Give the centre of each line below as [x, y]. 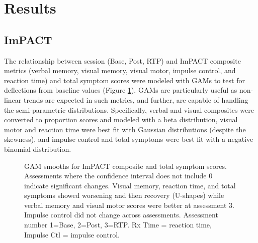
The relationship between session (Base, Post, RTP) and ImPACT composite [122, 60]
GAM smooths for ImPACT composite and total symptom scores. [125, 166]
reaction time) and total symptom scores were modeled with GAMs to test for [124, 80]
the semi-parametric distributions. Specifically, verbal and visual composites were [129, 109]
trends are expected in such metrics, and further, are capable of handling [136, 99]
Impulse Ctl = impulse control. [72, 234]
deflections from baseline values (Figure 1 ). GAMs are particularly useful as [121, 90]
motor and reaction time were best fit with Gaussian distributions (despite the [125, 129]
